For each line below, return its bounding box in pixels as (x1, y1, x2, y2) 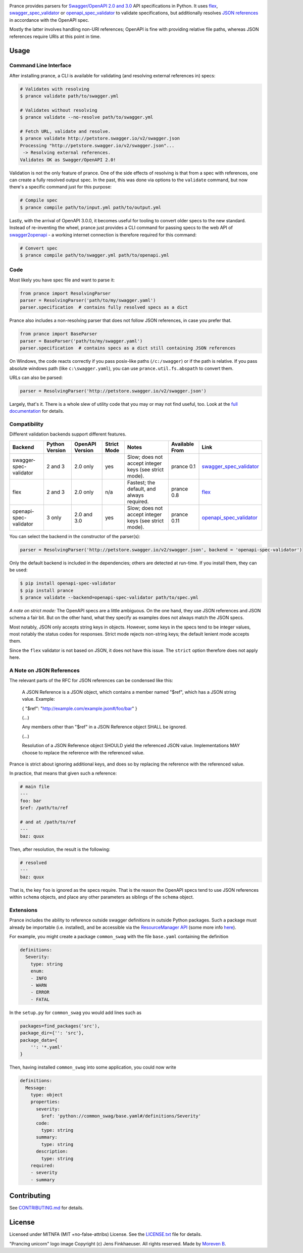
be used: (9, 567, 28, 573)
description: (36, 1148, 68, 1154)
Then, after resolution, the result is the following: (9, 846, 111, 852)
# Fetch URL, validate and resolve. (20, 129, 111, 134)
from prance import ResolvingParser (20, 291, 111, 296)
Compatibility (9, 421, 44, 428)
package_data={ (20, 1037, 58, 1043)
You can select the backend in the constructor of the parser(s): (9, 533, 141, 539)
